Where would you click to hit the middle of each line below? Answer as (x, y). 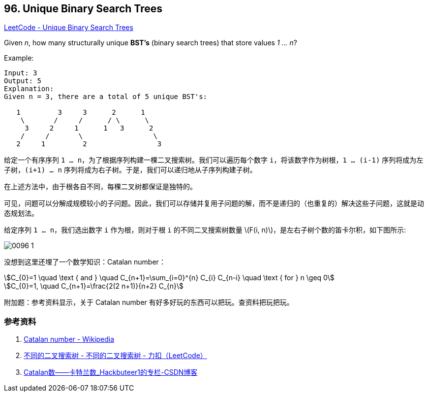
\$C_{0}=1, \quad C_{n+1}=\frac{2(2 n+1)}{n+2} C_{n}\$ (94, 286)
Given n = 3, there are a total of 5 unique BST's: (106, 97)
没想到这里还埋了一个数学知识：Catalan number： (85, 262)
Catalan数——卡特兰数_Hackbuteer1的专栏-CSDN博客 (111, 372)
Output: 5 (23, 81)
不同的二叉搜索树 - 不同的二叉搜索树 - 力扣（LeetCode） (115, 356)
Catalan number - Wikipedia (69, 339)
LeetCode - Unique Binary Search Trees (69, 28)
